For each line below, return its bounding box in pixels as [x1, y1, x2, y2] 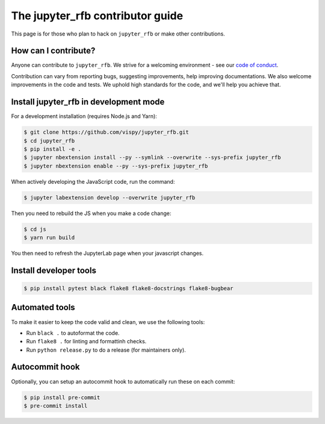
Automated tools [11, 302, 75, 313]
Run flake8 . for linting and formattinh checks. [26, 338, 147, 345]
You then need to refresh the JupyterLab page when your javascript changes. [11, 250, 204, 257]
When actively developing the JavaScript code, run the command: [11, 178, 175, 185]
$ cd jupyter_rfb [23, 137, 75, 144]
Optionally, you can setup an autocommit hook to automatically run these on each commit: [11, 378, 235, 385]
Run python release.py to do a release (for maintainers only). [26, 346, 186, 354]
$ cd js [23, 226, 46, 232]
